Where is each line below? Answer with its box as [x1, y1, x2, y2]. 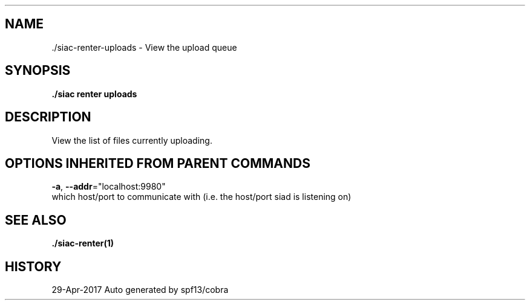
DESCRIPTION [5, 109, 91, 125]
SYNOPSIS [5, 63, 71, 79]
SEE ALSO [5, 212, 67, 228]
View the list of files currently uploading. [51, 135, 212, 146]
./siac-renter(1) [51, 238, 114, 249]
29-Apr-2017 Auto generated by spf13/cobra [51, 284, 229, 295]
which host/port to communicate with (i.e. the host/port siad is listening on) [51, 191, 352, 202]
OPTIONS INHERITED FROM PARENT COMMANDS [5, 155, 310, 171]
